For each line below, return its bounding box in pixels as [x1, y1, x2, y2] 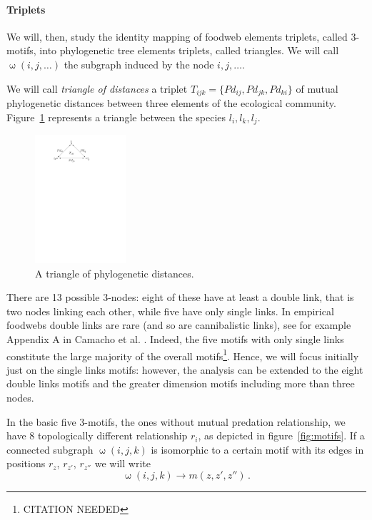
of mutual [296, 81, 338, 96]
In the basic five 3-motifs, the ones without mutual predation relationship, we [6, 414, 346, 429]
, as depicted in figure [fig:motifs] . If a [198, 428, 365, 443]
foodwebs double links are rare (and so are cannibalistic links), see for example [6, 317, 351, 332]
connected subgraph [6, 442, 94, 457]
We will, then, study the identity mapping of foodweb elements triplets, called [6, 29, 348, 44]
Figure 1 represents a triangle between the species [6, 109, 226, 124]
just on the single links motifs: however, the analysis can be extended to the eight [6, 362, 363, 377]
